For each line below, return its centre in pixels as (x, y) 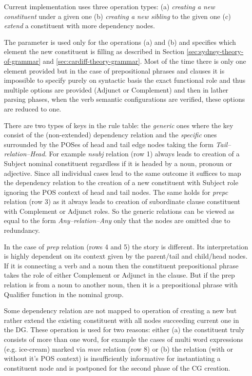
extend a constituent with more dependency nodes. (79, 26)
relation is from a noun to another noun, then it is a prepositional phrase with (121, 285)
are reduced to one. (33, 108)
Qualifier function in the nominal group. (64, 294)
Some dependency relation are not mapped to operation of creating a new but (120, 310)
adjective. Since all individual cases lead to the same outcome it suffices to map (123, 173)
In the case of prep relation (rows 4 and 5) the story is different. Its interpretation (126, 246)
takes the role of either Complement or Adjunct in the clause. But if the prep (119, 275)
